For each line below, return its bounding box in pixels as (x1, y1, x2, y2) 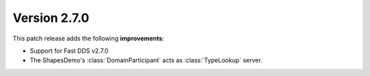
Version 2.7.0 (12, 10, 90, 25)
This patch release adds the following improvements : (12, 34, 164, 42)
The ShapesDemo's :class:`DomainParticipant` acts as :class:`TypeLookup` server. (29, 56, 263, 64)
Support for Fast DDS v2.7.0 (29, 47, 109, 55)
